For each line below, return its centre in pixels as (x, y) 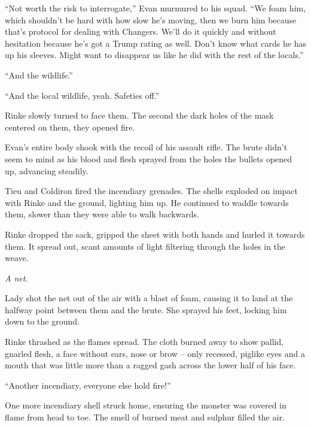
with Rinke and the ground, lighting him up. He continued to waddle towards (147, 202)
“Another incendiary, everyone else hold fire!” (88, 385)
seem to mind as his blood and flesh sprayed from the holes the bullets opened (149, 158)
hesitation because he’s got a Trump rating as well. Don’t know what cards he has (155, 43)
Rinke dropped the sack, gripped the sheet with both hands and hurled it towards (155, 234)
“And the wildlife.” (39, 75)
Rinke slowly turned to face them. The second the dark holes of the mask (139, 115)
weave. (17, 258)
